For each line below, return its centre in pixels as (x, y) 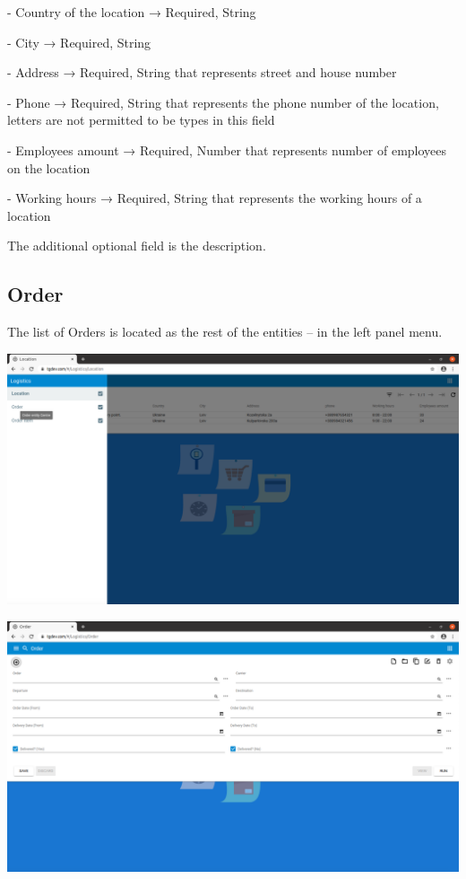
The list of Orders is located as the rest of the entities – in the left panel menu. (225, 332)
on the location (49, 167)
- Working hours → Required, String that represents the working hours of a (215, 198)
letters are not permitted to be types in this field (141, 120)
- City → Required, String (79, 42)
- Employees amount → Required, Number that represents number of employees (227, 149)
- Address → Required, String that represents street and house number (202, 72)
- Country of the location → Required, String (132, 12)
